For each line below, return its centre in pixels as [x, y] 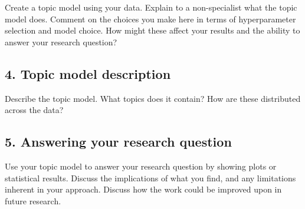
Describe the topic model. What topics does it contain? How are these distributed [153, 98]
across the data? [34, 110]
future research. [33, 200]
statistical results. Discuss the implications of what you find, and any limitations [150, 178]
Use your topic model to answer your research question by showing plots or [141, 166]
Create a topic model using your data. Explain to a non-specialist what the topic [151, 7]
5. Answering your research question [118, 142]
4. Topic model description [88, 73]
